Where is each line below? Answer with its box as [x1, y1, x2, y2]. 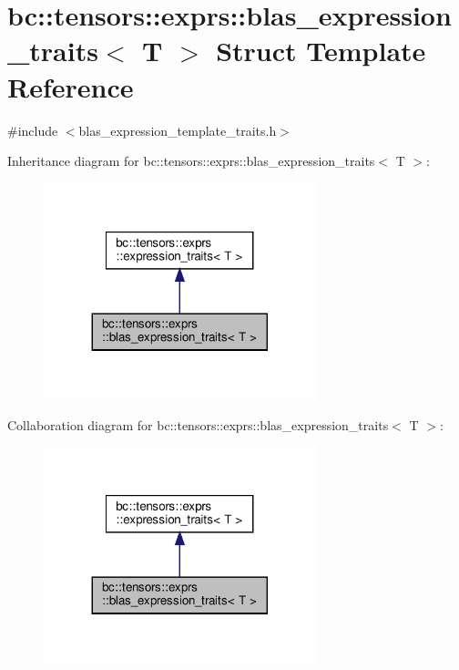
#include [7, 120, 58, 139]
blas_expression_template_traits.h [78, 120, 277, 139]
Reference [7, 67, 134, 105]
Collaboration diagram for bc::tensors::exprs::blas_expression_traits [7, 415, 389, 434]
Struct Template [216, 32, 426, 69]
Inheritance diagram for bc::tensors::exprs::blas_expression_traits [7, 151, 375, 170]
